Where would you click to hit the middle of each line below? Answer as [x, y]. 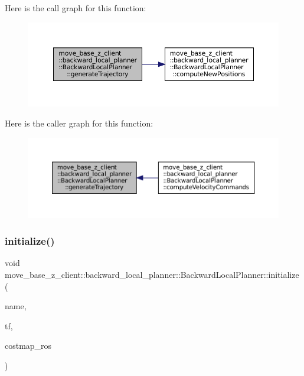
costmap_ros [28, 346]
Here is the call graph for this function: [76, 8]
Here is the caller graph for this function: [79, 123]
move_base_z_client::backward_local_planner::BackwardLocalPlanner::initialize [152, 275]
